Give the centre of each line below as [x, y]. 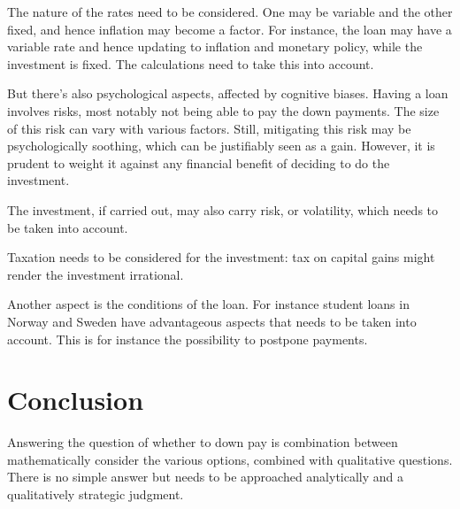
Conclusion [76, 400]
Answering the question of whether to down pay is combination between [203, 442]
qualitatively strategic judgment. [96, 494]
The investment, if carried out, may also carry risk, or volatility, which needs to [223, 209]
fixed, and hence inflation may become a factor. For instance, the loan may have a [230, 29]
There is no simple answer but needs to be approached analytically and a [206, 477]
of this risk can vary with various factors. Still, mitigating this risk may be [209, 128]
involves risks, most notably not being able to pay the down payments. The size [223, 110]
